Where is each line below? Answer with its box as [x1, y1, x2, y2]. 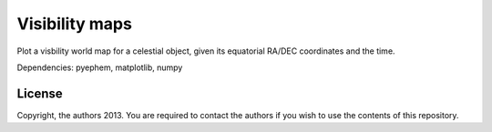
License [16, 86, 63, 101]
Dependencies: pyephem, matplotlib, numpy [16, 62, 183, 73]
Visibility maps [16, 14, 132, 34]
